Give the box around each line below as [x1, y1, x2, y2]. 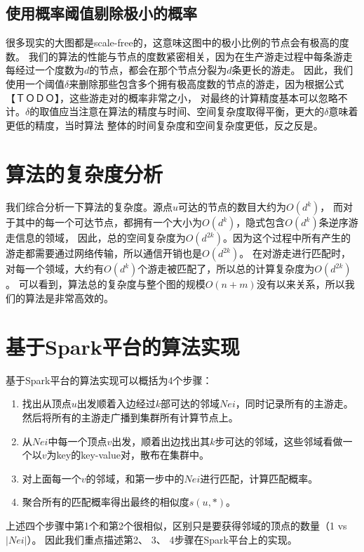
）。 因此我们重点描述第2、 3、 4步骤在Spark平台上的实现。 [27, 532, 297, 546]
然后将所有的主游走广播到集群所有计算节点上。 [22, 409, 238, 424]
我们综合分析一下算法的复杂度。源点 [6, 199, 173, 214]
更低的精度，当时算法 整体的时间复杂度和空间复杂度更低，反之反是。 [6, 117, 323, 132]
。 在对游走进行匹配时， [239, 246, 351, 261]
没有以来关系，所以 [256, 277, 345, 291]
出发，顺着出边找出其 [112, 433, 210, 448]
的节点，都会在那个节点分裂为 [89, 63, 227, 77]
